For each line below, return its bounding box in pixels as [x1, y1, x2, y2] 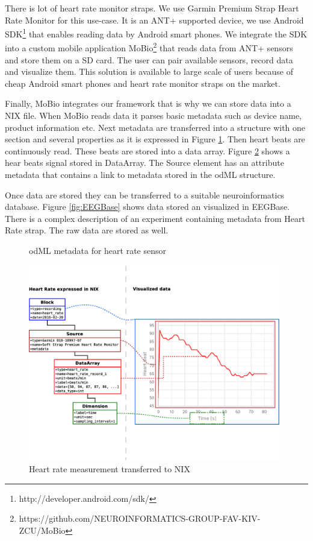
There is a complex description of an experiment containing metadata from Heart [5, 212, 305, 224]
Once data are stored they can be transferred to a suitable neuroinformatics [5, 188, 285, 201]
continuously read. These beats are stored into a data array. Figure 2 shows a [5, 144, 290, 157]
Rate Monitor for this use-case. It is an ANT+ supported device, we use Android [5, 13, 304, 26]
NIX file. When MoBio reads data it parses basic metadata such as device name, [5, 109, 302, 122]
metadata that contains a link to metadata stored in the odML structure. [5, 168, 276, 181]
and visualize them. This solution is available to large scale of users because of [5, 65, 293, 78]
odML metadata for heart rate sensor [29, 244, 167, 256]
